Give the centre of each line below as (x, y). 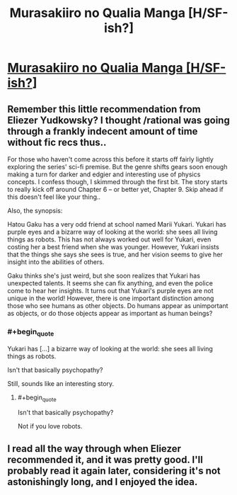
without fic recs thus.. (57, 142)
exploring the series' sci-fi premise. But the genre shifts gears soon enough (117, 167)
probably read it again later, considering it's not (114, 471)
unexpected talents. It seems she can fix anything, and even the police (110, 283)
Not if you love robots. (50, 426)
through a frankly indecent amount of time (103, 131)
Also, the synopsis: (35, 211)
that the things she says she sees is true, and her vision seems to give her (115, 254)
